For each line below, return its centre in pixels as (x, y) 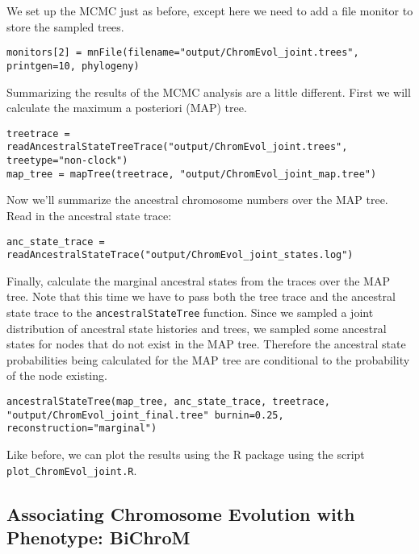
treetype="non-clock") (67, 160)
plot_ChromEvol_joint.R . (72, 470)
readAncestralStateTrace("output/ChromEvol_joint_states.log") (180, 255)
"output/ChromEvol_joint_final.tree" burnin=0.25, (145, 415)
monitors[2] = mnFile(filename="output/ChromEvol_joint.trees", (183, 53)
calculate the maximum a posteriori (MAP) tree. (127, 108)
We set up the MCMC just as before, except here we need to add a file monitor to (210, 10)
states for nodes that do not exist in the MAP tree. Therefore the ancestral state (206, 344)
